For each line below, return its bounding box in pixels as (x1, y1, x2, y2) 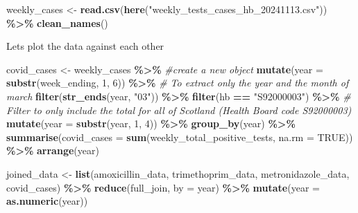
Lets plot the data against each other (6, 39, 164, 53)
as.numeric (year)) (6, 194, 88, 208)
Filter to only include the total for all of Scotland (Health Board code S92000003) (6, 102, 352, 117)
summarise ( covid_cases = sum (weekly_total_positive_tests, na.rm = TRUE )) (6, 129, 353, 144)
